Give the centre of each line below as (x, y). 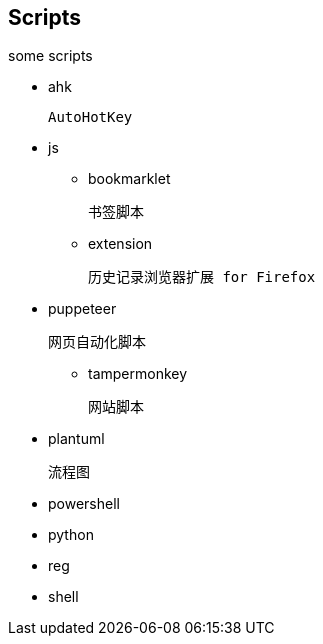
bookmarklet (129, 179)
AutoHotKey (90, 117)
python (71, 535)
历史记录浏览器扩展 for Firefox (202, 277)
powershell (84, 504)
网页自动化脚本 (97, 342)
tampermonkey (138, 374)
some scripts (50, 56)
